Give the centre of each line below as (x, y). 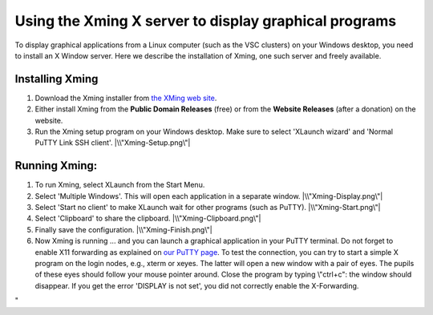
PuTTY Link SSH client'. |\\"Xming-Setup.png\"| (113, 143)
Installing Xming (57, 79)
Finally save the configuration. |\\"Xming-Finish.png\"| (123, 229)
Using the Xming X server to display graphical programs (206, 21)
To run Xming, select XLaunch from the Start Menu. (120, 185)
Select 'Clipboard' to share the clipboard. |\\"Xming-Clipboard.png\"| (148, 218)
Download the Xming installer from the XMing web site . (126, 98)
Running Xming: (56, 166)
